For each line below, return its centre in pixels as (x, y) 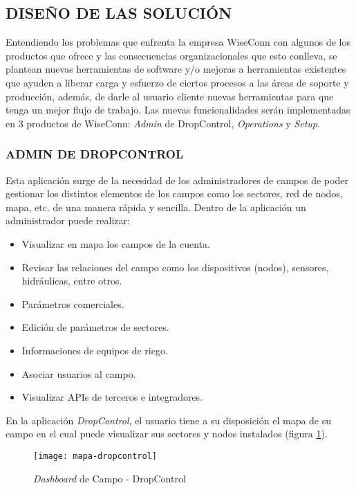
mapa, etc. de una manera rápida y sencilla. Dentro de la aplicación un (156, 207)
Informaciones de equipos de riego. (95, 350)
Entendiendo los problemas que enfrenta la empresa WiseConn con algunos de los (178, 42)
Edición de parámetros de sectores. (95, 327)
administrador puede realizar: (68, 220)
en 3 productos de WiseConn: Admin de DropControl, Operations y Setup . (163, 123)
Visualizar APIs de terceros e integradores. (112, 397)
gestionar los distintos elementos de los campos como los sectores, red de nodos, (174, 193)
